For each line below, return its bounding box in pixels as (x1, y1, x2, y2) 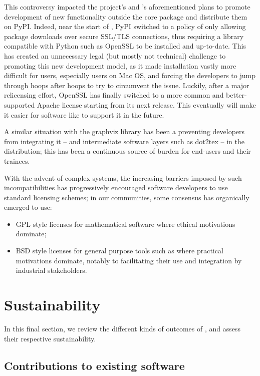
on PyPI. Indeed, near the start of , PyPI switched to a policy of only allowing (4, 21, 246, 32)
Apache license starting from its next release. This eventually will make (37, 99, 256, 110)
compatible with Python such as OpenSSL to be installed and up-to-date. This (4, 41, 246, 51)
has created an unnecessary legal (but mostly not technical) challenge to (4, 50, 226, 61)
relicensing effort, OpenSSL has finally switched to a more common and (4, 90, 224, 100)
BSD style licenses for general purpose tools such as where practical (16, 245, 223, 256)
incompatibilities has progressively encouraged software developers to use (4, 182, 228, 193)
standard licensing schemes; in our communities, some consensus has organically (4, 192, 249, 202)
